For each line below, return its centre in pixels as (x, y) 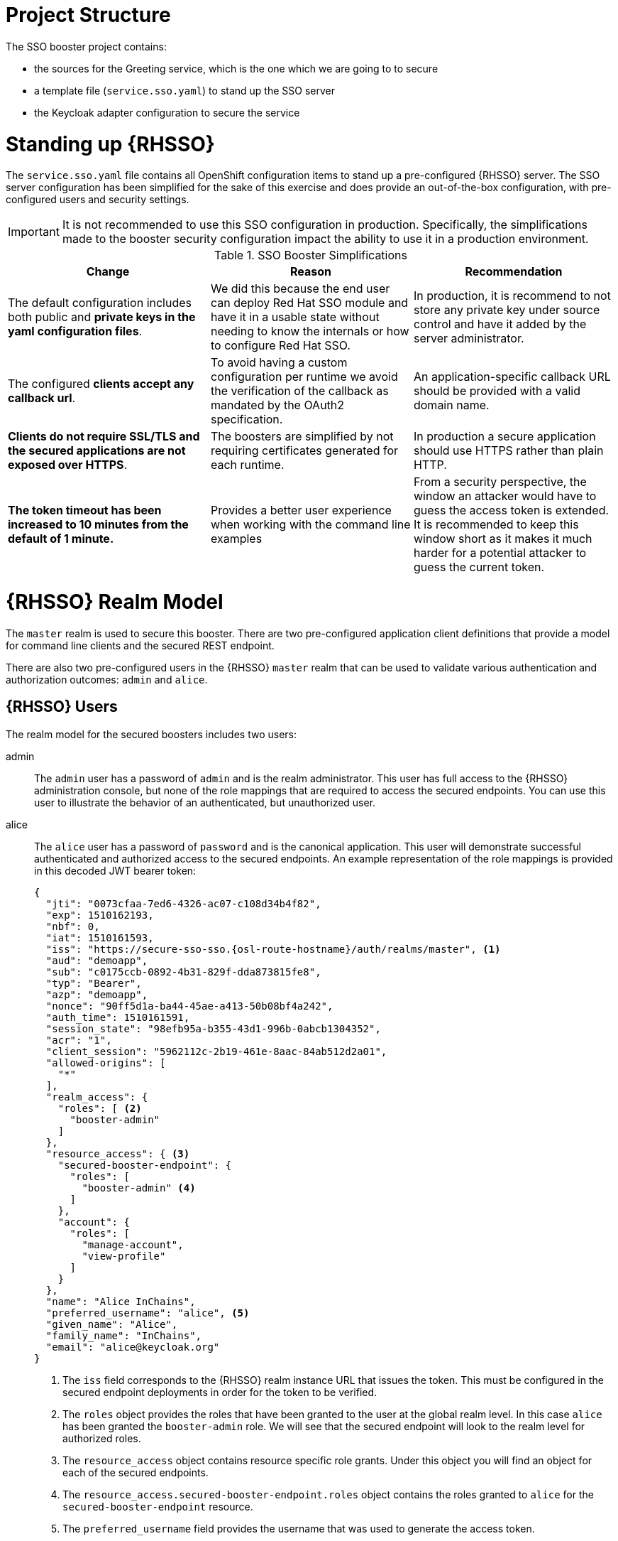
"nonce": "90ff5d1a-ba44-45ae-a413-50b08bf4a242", (189, 1006)
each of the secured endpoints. (136, 1472)
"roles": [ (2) (100, 1108)
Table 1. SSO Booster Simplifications (311, 255)
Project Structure (88, 15)
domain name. (451, 405)
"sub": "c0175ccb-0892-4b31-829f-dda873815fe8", (183, 972)
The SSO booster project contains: (86, 46)
